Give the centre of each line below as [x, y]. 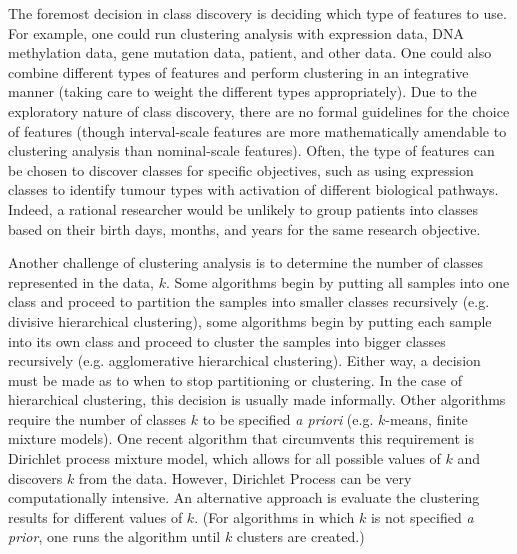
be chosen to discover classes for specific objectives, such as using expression [241, 169]
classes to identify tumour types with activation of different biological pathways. [253, 189]
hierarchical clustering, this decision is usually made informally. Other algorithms [257, 399]
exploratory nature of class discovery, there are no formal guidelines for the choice [259, 110]
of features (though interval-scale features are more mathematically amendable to [257, 130]
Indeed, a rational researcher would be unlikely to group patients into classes [243, 208]
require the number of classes [97, 418]
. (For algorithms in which [274, 516]
